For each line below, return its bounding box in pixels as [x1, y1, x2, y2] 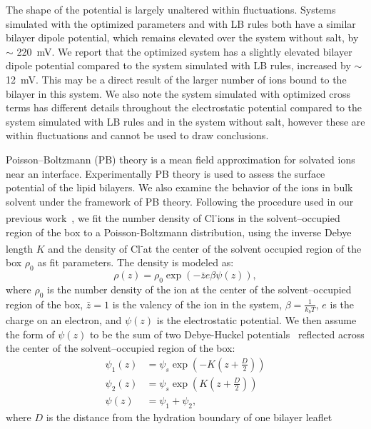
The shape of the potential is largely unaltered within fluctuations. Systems [6, 2, 336, 16]
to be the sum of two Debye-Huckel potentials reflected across [89, 326, 365, 341]
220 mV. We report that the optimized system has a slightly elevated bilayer [16, 44, 352, 59]
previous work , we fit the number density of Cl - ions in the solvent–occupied [6, 208, 340, 225]
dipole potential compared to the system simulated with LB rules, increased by [6, 58, 351, 73]
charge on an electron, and [6, 313, 122, 328]
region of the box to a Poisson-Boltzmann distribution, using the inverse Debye [6, 224, 352, 239]
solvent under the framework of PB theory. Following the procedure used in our [6, 193, 354, 208]
